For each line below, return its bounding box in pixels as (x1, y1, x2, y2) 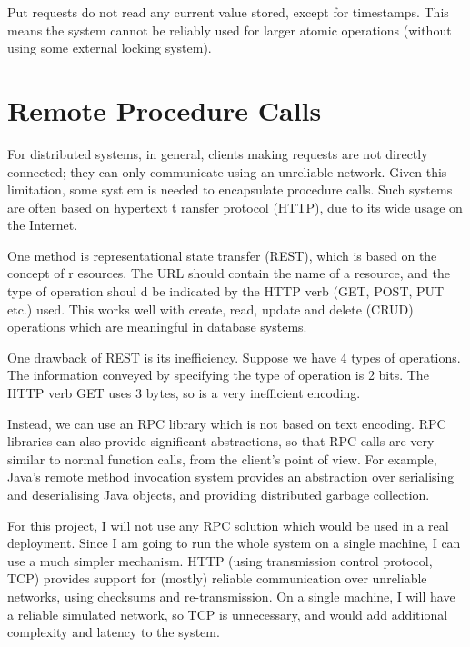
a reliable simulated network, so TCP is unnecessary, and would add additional (7, 604, 448, 623)
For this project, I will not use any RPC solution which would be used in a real (7, 515, 449, 534)
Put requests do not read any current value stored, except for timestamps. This (7, 3, 449, 21)
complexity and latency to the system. (7, 622, 220, 642)
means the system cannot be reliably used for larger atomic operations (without (7, 20, 452, 39)
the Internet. (7, 215, 78, 234)
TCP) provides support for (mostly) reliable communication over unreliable (7, 569, 427, 588)
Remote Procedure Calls (7, 91, 322, 128)
